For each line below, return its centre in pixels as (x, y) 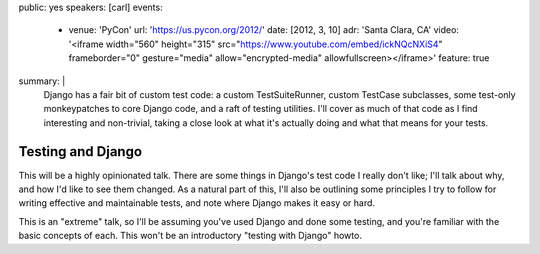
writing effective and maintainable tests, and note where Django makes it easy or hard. (196, 203)
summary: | (42, 81)
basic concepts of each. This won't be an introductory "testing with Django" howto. (190, 236)
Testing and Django (80, 151)
